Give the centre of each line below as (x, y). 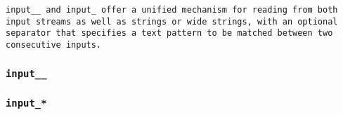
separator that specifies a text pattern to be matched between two (169, 33)
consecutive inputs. (54, 45)
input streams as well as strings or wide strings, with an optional (172, 21)
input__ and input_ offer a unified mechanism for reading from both (172, 10)
